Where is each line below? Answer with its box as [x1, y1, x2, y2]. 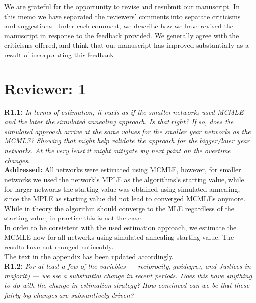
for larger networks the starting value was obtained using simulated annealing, [4, 184, 240, 194]
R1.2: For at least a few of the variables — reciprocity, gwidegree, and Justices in [4, 261, 251, 271]
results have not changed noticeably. [4, 242, 114, 251]
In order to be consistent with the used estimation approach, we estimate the [4, 222, 237, 232]
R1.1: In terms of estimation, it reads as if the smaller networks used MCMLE [4, 107, 244, 117]
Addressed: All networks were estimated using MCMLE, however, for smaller [4, 165, 241, 175]
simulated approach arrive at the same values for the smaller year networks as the [4, 126, 251, 136]
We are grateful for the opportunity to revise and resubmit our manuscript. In [4, 1, 240, 11]
